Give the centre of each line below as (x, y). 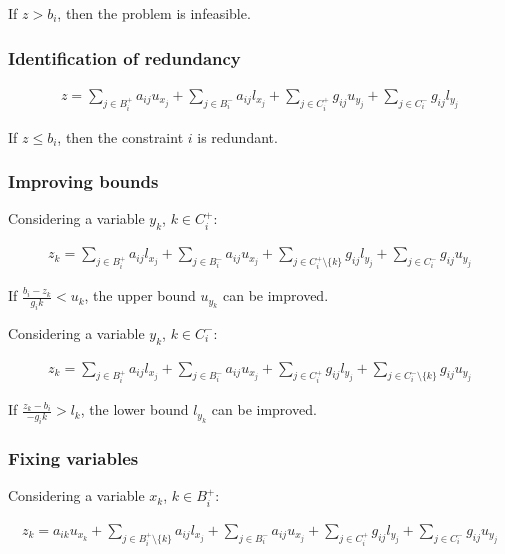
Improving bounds (83, 181)
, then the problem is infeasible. (154, 13)
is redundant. (237, 136)
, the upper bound (140, 295)
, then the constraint (120, 136)
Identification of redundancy (124, 57)
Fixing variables (73, 458)
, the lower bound (134, 409)
